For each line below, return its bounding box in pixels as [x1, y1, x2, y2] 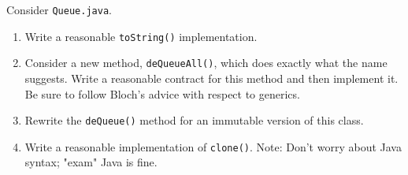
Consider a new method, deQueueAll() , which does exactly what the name [24, 54, 388, 71]
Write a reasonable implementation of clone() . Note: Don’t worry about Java [24, 138, 402, 155]
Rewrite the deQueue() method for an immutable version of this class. [24, 112, 364, 128]
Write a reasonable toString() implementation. [24, 28, 258, 44]
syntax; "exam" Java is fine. [24, 154, 158, 170]
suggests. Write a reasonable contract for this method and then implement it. [24, 69, 399, 86]
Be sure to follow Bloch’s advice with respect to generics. [24, 85, 300, 102]
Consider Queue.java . [6, 2, 112, 17]
